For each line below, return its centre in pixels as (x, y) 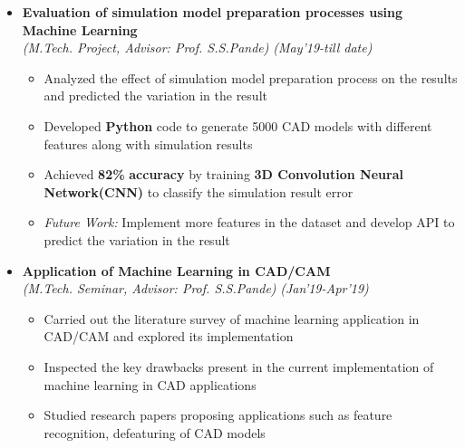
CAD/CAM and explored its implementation (169, 336)
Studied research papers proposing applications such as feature (218, 415)
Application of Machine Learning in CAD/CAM (176, 270)
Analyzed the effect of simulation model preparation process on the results (251, 77)
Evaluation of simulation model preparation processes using (213, 12)
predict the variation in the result (137, 239)
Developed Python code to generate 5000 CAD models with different (238, 125)
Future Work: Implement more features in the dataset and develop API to (249, 222)
